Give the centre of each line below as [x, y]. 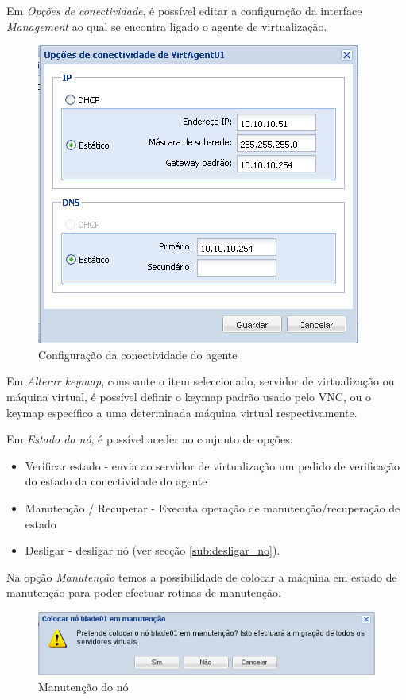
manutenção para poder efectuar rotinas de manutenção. [144, 592]
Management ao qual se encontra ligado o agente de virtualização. [167, 26]
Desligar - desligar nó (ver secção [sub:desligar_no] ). [153, 550]
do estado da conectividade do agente [116, 481]
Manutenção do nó [83, 686]
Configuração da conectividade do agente [138, 354]
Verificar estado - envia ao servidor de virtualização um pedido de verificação [213, 465]
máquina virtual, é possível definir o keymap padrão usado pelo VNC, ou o [189, 396]
